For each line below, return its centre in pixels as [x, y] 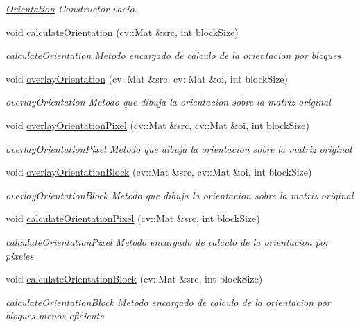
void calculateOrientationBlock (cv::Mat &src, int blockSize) [134, 279]
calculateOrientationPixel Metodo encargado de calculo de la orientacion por [168, 241]
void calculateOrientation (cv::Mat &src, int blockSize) [122, 32]
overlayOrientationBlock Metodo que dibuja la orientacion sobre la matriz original [180, 195]
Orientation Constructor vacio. [71, 8]
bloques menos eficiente [55, 316]
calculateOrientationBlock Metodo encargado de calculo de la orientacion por [168, 302]
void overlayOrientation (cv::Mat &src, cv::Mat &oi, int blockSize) [147, 78]
